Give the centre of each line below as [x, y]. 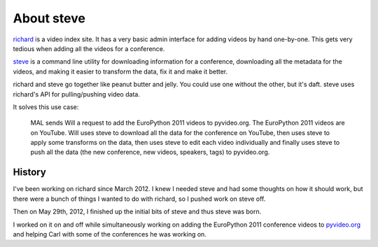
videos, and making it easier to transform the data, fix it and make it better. [120, 71]
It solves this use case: [46, 107]
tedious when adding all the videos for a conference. [89, 48]
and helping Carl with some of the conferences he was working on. [110, 234]
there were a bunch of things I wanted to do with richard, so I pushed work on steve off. [139, 199]
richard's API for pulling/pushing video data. [76, 94]
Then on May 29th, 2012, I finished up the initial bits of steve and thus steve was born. [137, 212]
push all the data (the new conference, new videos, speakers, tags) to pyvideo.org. [150, 152]
